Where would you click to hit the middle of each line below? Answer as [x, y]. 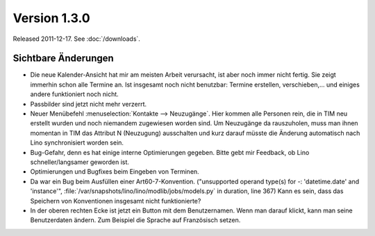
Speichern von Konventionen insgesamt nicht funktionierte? [116, 201]
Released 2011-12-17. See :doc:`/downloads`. [76, 39]
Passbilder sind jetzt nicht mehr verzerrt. [89, 104]
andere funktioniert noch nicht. [75, 94]
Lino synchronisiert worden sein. [77, 143]
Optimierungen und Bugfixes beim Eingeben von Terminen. [115, 172]
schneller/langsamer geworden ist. [80, 162]
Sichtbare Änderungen [63, 58]
